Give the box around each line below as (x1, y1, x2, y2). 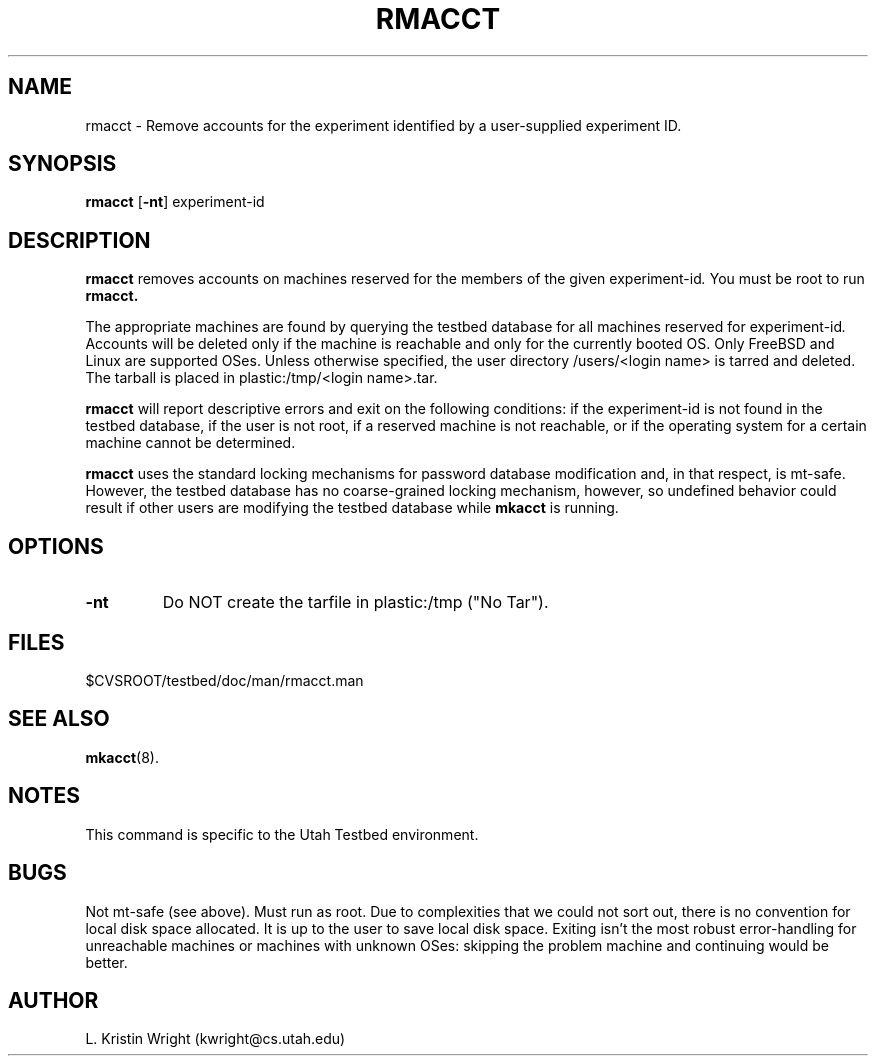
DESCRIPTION (8, 227, 151, 253)
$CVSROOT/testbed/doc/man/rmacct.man (85, 671, 364, 689)
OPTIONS (8, 533, 104, 559)
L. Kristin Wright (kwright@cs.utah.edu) (85, 1030, 346, 1048)
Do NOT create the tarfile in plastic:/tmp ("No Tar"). (162, 592, 549, 613)
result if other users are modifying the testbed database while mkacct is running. (85, 499, 619, 517)
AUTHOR (8, 987, 99, 1013)
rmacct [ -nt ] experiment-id (85, 193, 265, 211)
